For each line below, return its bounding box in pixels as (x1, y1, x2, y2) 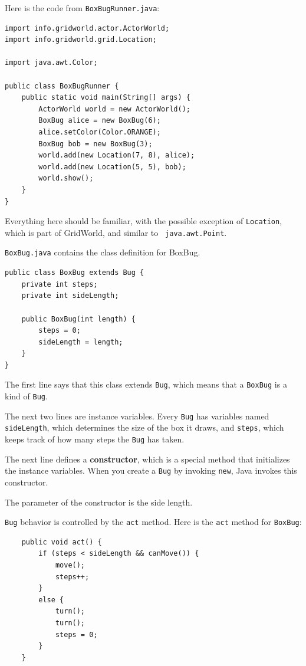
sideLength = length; (38, 337, 123, 346)
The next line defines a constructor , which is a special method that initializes (5, 452, 290, 465)
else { (38, 595, 64, 604)
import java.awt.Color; (5, 58, 98, 67)
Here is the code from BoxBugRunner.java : (5, 2, 160, 14)
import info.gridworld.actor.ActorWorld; (5, 24, 170, 32)
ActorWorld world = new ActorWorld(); (38, 104, 190, 113)
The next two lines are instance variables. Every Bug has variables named (5, 409, 269, 422)
